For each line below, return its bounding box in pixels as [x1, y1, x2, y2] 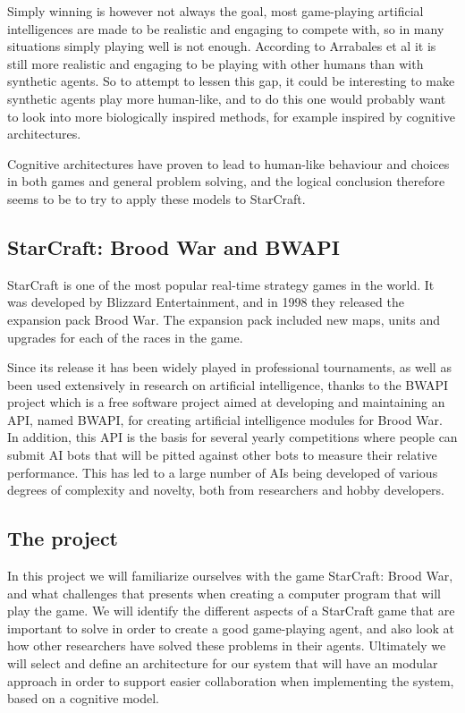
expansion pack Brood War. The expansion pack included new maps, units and [7, 310, 441, 328]
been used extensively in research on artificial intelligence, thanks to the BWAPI [7, 375, 449, 394]
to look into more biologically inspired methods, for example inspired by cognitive [7, 106, 455, 125]
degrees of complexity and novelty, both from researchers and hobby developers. [7, 480, 444, 499]
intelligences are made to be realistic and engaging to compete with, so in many [7, 19, 444, 38]
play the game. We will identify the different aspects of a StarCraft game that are [7, 601, 455, 620]
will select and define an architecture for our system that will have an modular [7, 654, 438, 673]
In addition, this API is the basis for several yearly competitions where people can [7, 428, 458, 446]
